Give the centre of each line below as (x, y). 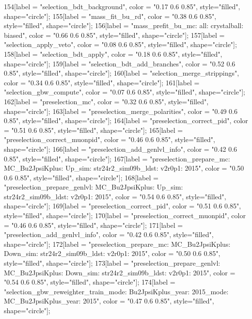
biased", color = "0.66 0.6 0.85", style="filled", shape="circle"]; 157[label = (114, 35)
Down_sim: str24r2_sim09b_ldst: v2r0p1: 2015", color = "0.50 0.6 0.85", (112, 253)
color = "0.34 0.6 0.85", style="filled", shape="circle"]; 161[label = (102, 82)
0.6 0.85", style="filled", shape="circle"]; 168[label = (81, 177)
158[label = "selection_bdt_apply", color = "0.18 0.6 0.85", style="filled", (113, 54)
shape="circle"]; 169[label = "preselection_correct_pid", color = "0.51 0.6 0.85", (123, 206)
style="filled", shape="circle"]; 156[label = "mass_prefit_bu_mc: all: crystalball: (124, 25)
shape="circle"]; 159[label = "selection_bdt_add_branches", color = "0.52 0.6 (120, 63)
